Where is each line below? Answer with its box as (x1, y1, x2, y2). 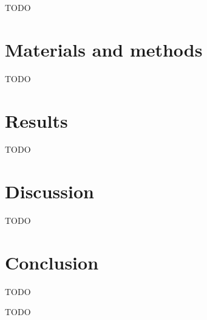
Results (5, 108, 68, 133)
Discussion (5, 179, 94, 204)
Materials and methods (5, 37, 203, 61)
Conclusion (5, 249, 99, 274)
